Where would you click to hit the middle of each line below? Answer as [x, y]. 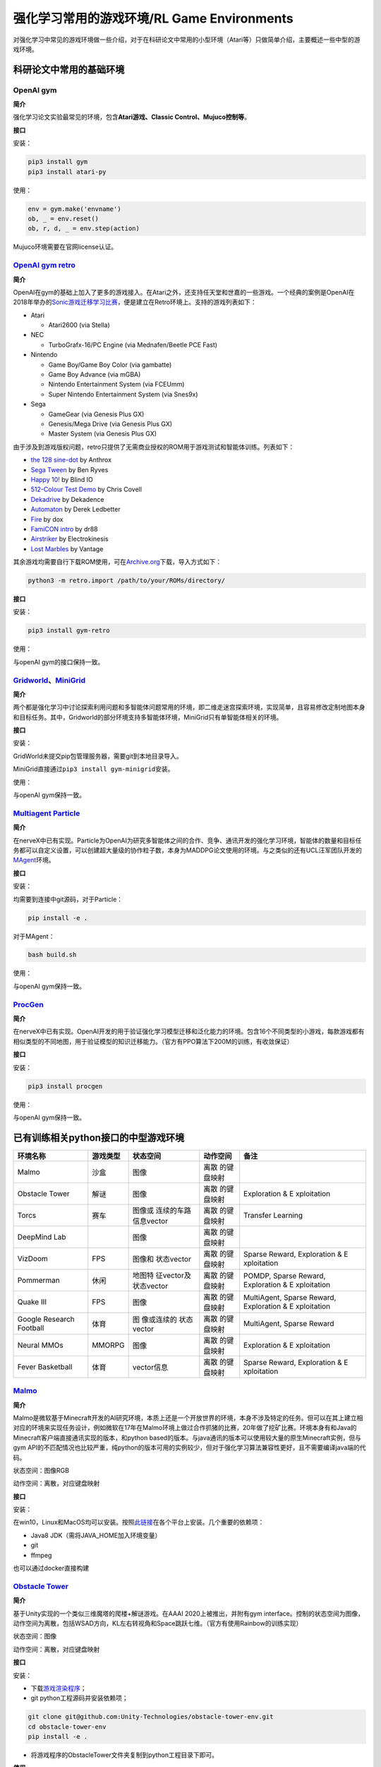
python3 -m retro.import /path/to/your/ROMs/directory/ [127, 581]
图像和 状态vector [162, 1259]
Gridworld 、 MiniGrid [49, 680]
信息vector [150, 1221]
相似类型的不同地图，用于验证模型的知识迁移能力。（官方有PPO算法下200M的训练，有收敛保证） [153, 1041]
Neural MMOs [40, 1345]
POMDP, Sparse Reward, [285, 1276]
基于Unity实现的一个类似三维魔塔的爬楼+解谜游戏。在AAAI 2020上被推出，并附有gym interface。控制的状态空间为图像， [189, 1613]
